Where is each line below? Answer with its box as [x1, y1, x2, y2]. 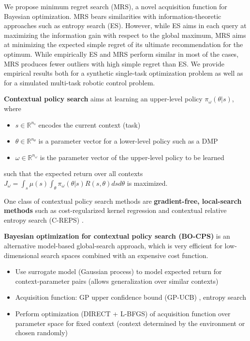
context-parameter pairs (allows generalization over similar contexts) [15, 276, 219, 286]
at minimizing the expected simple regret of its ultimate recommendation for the [4, 39, 243, 49]
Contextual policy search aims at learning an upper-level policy [4, 94, 203, 104]
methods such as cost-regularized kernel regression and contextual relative [4, 205, 227, 215]
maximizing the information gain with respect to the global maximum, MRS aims [4, 30, 246, 40]
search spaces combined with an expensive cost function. [41, 250, 208, 260]
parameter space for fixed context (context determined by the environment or [15, 318, 245, 328]
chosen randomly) [15, 327, 68, 338]
